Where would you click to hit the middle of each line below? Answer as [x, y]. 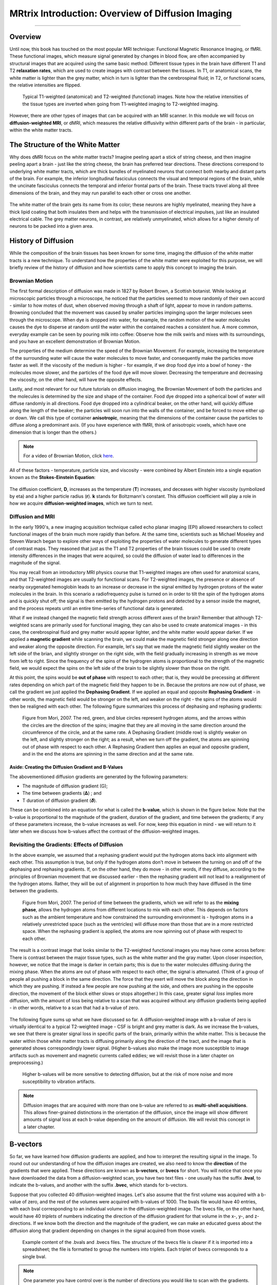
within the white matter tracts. [41, 130]
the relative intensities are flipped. [45, 85]
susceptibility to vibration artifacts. [59, 1081]
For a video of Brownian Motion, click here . [69, 456]
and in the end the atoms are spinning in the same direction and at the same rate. [108, 754]
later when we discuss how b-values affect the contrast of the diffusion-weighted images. [105, 831]
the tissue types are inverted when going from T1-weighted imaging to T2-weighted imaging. [121, 104]
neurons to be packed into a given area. [52, 226]
